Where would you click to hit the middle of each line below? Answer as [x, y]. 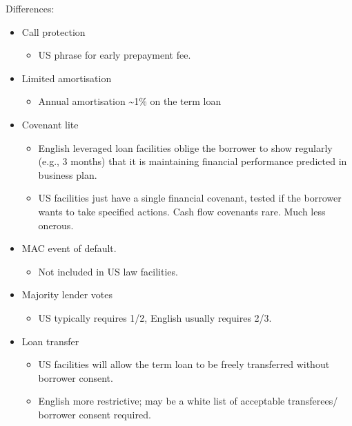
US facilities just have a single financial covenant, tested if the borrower [190, 198]
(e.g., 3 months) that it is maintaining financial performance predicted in [193, 161]
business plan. [68, 174]
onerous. [56, 225]
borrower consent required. [95, 414]
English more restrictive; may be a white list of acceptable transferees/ [188, 401]
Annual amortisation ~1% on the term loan [130, 101]
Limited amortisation [67, 78]
